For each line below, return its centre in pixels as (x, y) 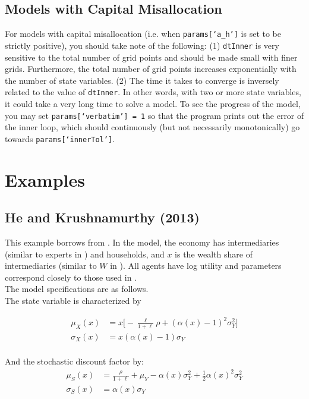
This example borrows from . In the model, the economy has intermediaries (142, 242)
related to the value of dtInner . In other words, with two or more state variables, (153, 92)
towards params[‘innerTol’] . (60, 138)
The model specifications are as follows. (77, 289)
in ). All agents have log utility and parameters (196, 266)
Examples (45, 179)
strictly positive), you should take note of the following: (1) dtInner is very (142, 45)
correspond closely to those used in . (71, 277)
